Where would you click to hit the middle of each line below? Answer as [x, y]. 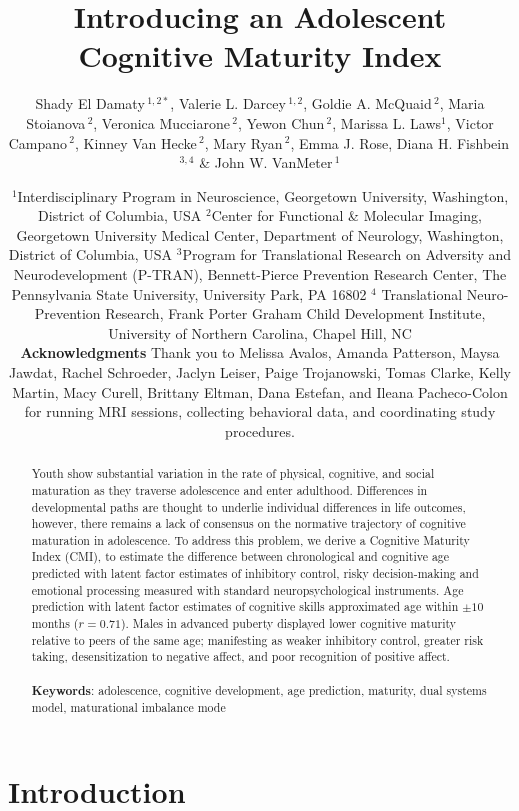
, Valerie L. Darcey [228, 103]
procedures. [260, 430]
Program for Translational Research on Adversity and [347, 254]
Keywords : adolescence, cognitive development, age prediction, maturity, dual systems [259, 690]
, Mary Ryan [243, 142]
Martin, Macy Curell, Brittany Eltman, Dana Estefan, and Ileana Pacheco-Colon [260, 391]
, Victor [470, 122]
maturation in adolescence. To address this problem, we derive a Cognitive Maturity [250, 539]
